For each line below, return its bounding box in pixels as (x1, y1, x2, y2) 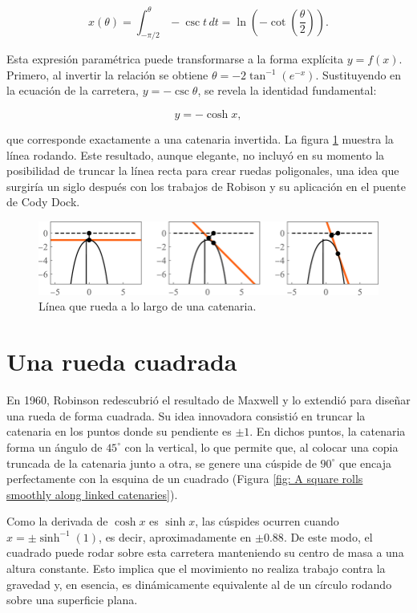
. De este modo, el (283, 528, 373, 545)
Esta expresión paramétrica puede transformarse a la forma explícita (6, 51, 343, 67)
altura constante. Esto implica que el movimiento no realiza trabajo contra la (6, 560, 386, 577)
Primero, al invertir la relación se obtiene (6, 66, 208, 83)
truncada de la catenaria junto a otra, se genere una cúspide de (6, 454, 317, 471)
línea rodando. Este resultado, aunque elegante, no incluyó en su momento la (6, 146, 385, 163)
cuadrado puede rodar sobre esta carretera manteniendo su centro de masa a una (6, 544, 404, 561)
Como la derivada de (6, 513, 108, 530)
